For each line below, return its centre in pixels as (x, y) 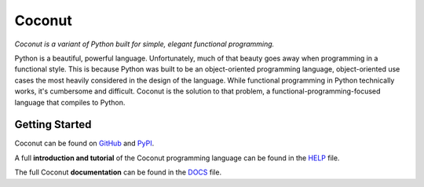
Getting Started (53, 125)
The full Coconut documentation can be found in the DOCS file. (118, 172)
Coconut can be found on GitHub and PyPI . (84, 143)
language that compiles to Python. (70, 102)
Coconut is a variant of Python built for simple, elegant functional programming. (144, 44)
